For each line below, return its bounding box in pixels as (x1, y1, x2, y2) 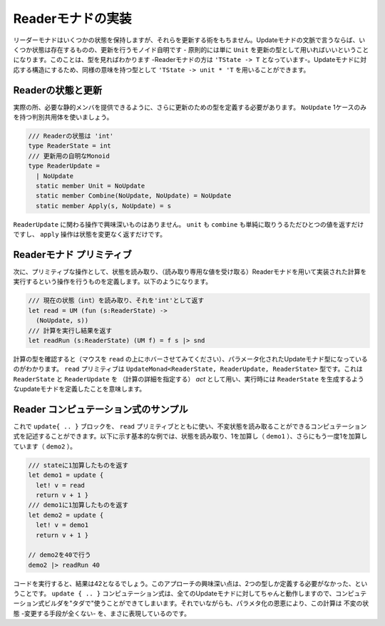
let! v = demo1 (36, 521, 89, 529)
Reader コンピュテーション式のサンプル (13, 403, 188, 415)
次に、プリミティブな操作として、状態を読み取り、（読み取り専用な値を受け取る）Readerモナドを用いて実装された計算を (13, 267, 367, 276)
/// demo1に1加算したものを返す (28, 501, 128, 509)
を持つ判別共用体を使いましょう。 (13, 113, 113, 121)
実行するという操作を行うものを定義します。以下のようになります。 (13, 277, 212, 286)
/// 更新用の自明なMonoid (28, 152, 110, 160)
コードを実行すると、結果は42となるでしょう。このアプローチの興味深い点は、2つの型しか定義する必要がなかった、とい (13, 579, 368, 587)
